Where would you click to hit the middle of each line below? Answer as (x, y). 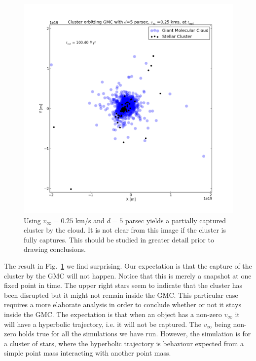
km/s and (90, 220)
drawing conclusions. (55, 249)
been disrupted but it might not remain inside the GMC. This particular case (121, 295)
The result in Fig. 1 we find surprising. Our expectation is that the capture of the (128, 265)
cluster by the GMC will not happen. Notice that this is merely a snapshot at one (128, 275)
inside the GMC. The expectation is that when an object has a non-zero (113, 314)
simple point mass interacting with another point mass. (88, 353)
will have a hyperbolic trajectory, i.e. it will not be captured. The (103, 324)
